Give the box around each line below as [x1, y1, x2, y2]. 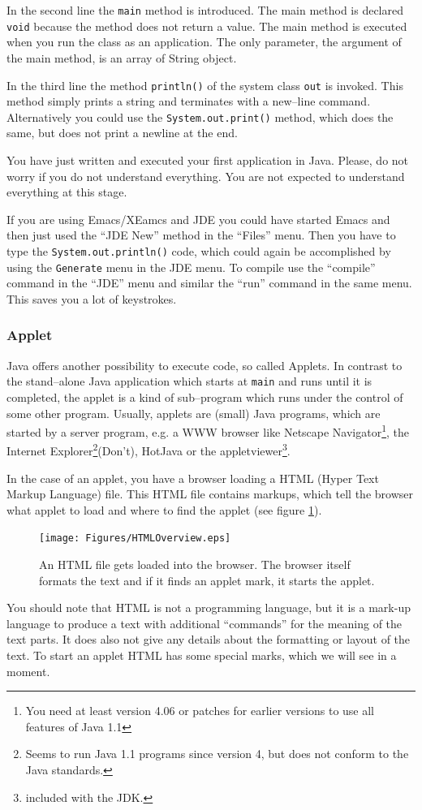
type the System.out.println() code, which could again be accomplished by [6, 242, 391, 259]
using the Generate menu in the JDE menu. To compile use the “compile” [6, 258, 376, 275]
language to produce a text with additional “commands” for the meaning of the [6, 614, 403, 631]
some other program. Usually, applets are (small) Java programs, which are [6, 404, 381, 421]
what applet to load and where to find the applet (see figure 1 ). [6, 501, 322, 518]
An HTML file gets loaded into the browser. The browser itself [39, 556, 351, 573]
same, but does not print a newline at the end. [6, 124, 238, 141]
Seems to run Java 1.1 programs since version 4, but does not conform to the [25, 745, 409, 762]
